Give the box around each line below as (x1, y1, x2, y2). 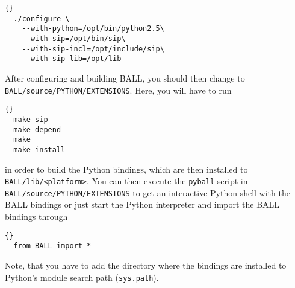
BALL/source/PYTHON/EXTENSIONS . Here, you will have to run (5, 83, 232, 96)
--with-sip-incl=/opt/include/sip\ (22, 44, 164, 53)
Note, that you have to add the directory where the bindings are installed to (5, 258, 287, 271)
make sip (13, 115, 48, 124)
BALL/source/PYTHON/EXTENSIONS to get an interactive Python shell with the (5, 186, 290, 199)
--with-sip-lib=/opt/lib (22, 54, 122, 63)
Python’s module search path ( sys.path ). (5, 270, 159, 283)
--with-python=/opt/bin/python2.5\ (22, 24, 164, 33)
